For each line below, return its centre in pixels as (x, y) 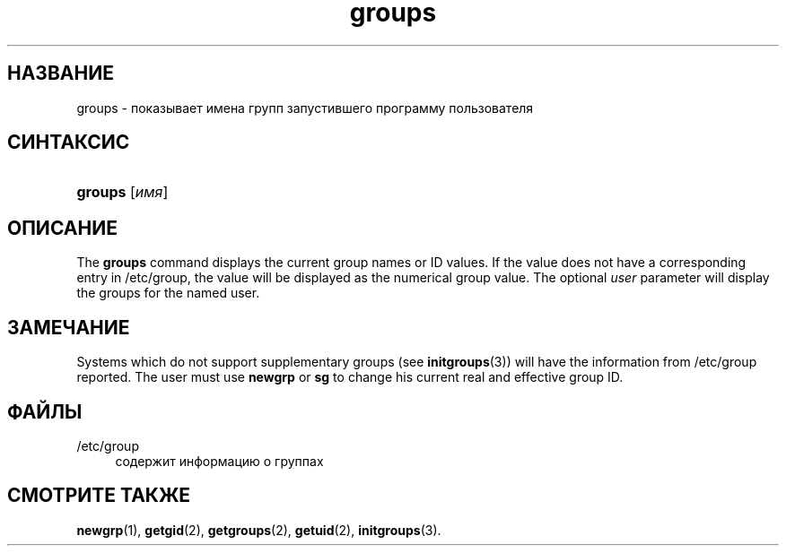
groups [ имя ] (122, 192)
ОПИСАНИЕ (62, 228)
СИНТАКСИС (69, 143)
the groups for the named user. (168, 293)
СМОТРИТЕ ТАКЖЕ (99, 496)
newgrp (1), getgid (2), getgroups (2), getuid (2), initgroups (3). (259, 530)
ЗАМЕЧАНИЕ (69, 327)
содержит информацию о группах (219, 461)
